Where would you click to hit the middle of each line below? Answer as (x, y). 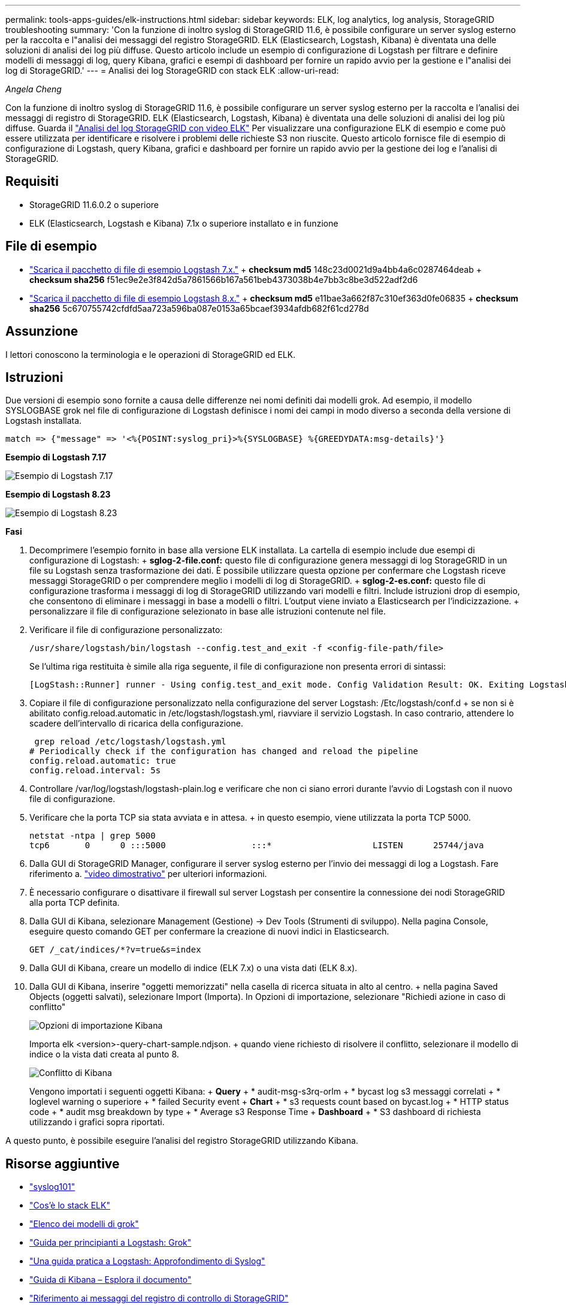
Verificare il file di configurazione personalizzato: (126, 630)
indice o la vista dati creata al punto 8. (104, 1054)
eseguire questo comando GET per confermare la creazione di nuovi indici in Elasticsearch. (209, 932)
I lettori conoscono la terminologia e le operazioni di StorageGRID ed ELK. (151, 354)
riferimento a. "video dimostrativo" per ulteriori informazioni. (148, 874)
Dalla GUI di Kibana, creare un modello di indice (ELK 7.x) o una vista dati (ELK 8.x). (193, 968)
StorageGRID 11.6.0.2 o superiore (94, 204)
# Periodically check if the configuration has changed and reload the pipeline (224, 751)
